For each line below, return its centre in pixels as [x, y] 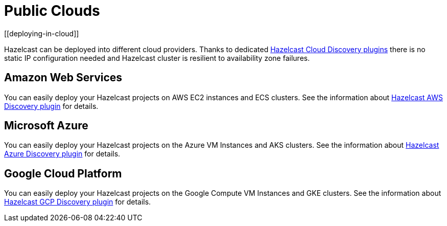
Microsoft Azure [46, 126]
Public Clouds [52, 11]
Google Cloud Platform [63, 173]
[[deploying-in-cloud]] [42, 33]
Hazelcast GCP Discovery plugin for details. [78, 202]
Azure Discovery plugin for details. [62, 154]
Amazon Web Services [63, 78]
